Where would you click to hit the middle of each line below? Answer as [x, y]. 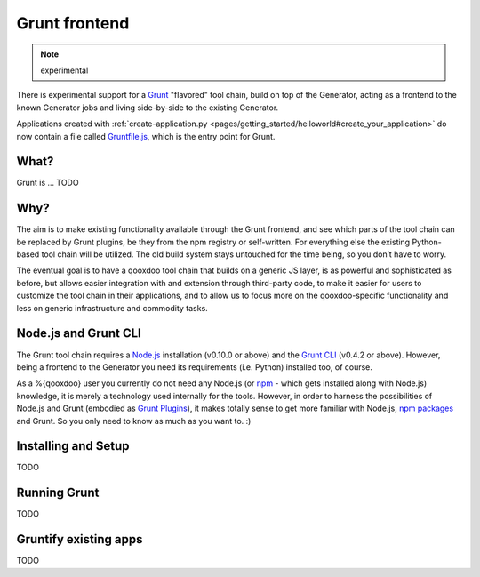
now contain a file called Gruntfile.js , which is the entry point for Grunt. [146, 136]
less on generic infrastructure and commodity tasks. [112, 308]
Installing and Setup [73, 446]
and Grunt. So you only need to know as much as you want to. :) [134, 421]
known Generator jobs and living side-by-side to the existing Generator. [148, 108]
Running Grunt [58, 493]
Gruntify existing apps [80, 539]
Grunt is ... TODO [48, 183]
